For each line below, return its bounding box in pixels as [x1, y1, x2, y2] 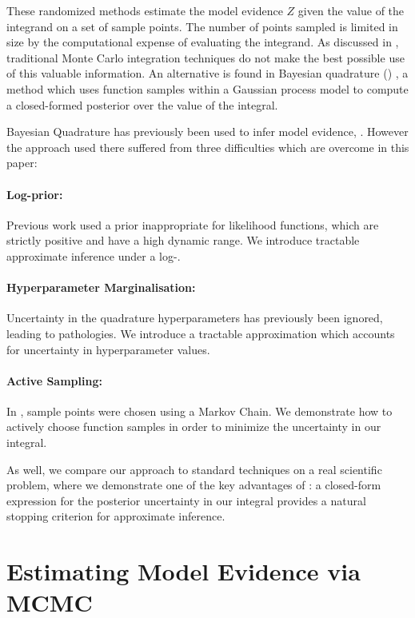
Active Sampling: [6, 372, 102, 389]
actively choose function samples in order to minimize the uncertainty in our [6, 418, 381, 435]
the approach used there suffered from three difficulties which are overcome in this [6, 138, 409, 155]
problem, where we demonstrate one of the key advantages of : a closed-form [6, 476, 381, 493]
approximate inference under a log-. [6, 247, 181, 264]
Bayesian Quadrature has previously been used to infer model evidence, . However [6, 123, 409, 140]
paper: [6, 154, 38, 171]
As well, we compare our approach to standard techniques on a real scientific [6, 461, 382, 477]
